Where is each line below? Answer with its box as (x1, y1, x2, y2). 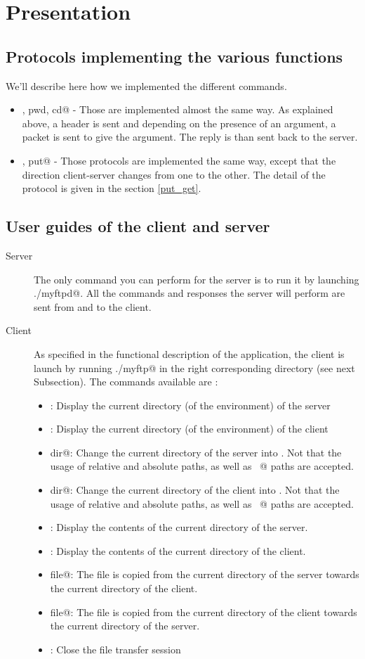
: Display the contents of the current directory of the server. (50, 520, 308, 535)
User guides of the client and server (6, 215, 270, 237)
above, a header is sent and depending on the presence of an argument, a (22, 115, 336, 130)
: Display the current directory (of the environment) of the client (50, 421, 328, 436)
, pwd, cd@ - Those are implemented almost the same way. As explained (22, 102, 333, 117)
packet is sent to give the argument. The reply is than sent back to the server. (22, 129, 358, 144)
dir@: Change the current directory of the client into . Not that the (50, 482, 340, 497)
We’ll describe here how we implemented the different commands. (6, 78, 287, 93)
